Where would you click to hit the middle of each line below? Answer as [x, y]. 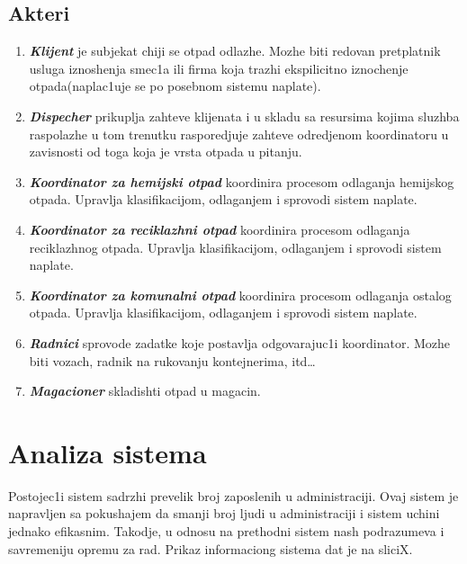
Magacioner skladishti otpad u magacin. [145, 391]
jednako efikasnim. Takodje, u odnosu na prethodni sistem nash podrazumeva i [226, 531]
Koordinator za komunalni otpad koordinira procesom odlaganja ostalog [240, 295]
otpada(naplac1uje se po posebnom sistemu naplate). [175, 86]
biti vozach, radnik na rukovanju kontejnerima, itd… [172, 360]
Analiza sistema [108, 452]
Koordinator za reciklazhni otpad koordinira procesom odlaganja [220, 229]
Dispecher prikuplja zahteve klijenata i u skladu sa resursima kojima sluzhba [244, 116]
